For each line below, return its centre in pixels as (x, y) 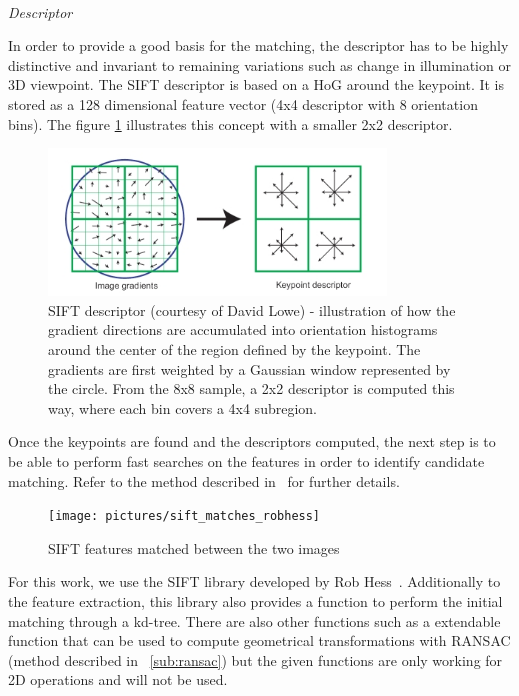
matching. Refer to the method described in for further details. (204, 480)
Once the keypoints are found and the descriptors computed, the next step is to (252, 441)
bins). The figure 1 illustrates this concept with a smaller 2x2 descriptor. (230, 123)
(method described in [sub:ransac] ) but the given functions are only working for (255, 659)
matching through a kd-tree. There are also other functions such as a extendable (254, 620)
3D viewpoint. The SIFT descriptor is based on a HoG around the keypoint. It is (256, 84)
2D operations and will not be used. (118, 679)
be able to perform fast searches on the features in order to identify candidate (246, 461)
